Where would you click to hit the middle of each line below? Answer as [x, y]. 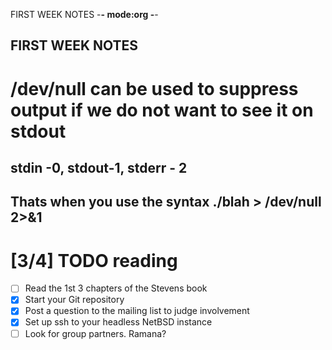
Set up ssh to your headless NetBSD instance [118, 322]
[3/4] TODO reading [94, 260]
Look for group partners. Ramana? [95, 333]
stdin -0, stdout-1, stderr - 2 [99, 167]
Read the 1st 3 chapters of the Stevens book [116, 288]
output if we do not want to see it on [162, 110]
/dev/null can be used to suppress [154, 88]
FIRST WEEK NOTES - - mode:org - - [84, 14]
